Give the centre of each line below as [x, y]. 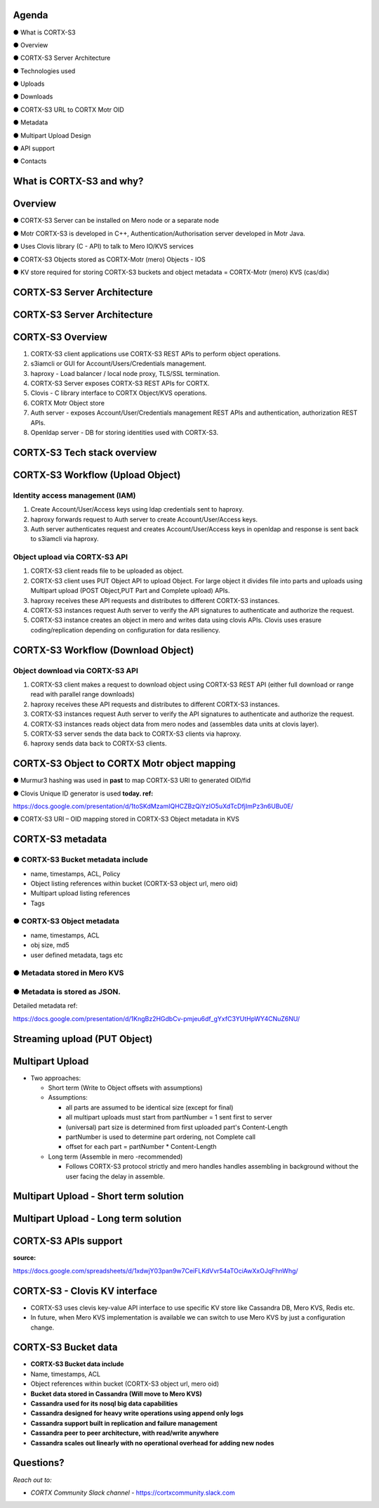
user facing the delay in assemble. [115, 1176]
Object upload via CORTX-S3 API [71, 557]
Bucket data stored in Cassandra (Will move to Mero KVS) [117, 1393]
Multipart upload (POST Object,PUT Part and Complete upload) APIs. [130, 591]
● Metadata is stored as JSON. [67, 992]
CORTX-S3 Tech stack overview [85, 452]
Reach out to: [32, 1480]
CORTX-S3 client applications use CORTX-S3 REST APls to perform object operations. [155, 353]
